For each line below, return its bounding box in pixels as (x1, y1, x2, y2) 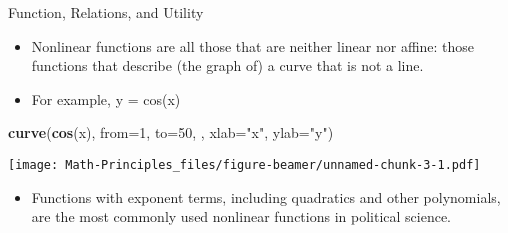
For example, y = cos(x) (31, 88, 181, 109)
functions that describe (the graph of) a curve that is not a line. (31, 55, 424, 76)
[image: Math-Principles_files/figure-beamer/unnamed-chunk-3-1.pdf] (8, 157, 481, 172)
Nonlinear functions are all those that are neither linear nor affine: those (31, 35, 475, 56)
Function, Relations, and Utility (8, 2, 204, 22)
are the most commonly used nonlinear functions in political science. (31, 206, 452, 227)
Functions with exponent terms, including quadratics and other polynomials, (31, 186, 501, 207)
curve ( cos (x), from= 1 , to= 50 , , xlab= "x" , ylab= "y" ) (8, 122, 334, 143)
